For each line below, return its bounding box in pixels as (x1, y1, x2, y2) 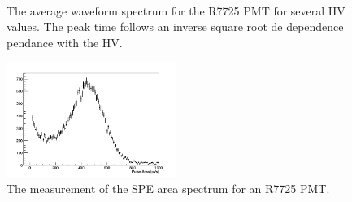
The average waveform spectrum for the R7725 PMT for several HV (7, 2, 345, 19)
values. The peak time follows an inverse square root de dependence (7, 18, 344, 35)
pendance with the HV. (7, 33, 123, 50)
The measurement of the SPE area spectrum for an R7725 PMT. (7, 179, 330, 196)
